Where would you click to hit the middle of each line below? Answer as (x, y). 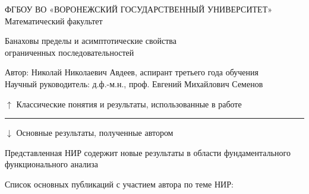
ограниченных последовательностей (70, 52)
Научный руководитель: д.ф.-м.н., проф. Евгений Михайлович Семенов (134, 83)
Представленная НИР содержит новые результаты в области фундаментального (148, 152)
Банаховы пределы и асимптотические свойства (91, 41)
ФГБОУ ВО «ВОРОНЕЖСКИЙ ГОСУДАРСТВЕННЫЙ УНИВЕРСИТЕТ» (138, 9)
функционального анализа (52, 164)
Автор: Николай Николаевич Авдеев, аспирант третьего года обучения (132, 72)
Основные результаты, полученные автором (95, 133)
